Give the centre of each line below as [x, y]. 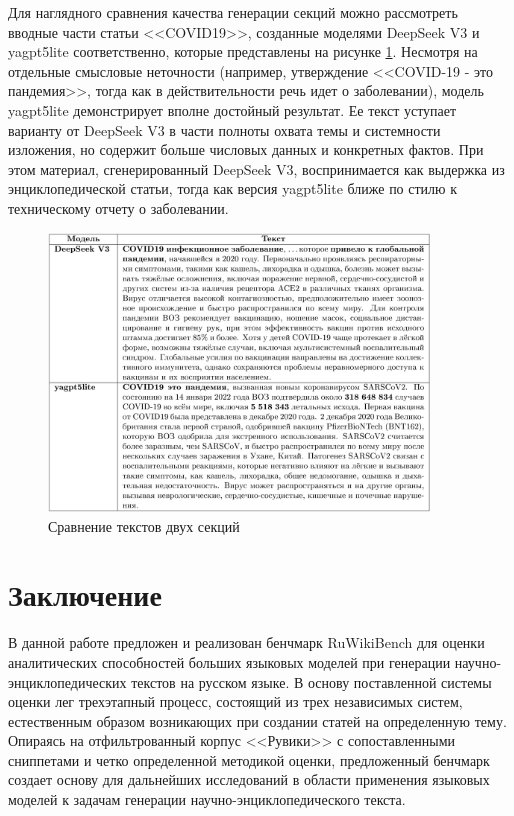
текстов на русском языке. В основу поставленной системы [311, 681]
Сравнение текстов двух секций [144, 525]
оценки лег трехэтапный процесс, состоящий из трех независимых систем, [235, 701]
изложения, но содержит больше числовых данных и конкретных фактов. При [246, 149]
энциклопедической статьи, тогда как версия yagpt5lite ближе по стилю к [233, 188]
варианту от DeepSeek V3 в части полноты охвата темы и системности [224, 129]
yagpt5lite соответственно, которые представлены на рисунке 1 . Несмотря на [243, 51]
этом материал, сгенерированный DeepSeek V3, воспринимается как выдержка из [256, 168]
